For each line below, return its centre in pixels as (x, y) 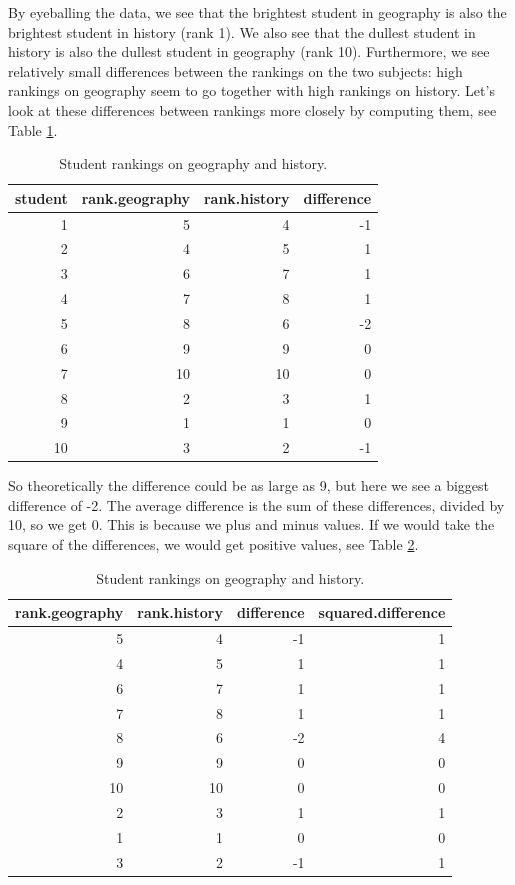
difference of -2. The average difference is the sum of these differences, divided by (256, 504)
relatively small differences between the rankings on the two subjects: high (235, 70)
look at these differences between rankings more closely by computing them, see (252, 109)
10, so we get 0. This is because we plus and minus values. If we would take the (251, 524)
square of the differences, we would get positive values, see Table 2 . (213, 544)
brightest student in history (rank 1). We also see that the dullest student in (242, 31)
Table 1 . (33, 129)
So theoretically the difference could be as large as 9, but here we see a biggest (249, 485)
